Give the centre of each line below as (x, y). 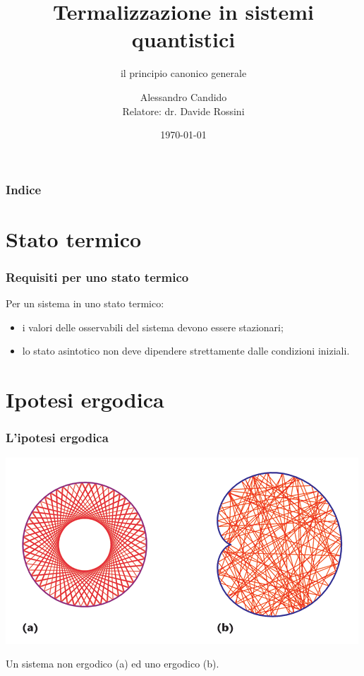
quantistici (183, 39)
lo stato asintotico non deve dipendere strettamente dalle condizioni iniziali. (186, 351)
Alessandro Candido (183, 96)
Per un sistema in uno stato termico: (85, 303)
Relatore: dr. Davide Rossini (183, 111)
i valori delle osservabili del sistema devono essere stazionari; (153, 327)
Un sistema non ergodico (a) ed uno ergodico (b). (113, 664)
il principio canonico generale (183, 73)
